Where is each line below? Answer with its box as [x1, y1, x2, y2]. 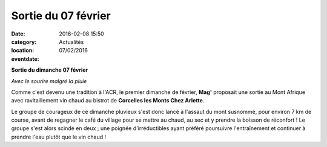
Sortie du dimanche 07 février [11, 66, 88, 73]
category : [11, 38, 37, 45]
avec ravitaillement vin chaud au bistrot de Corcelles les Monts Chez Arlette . [11, 97, 205, 104]
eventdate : [11, 55, 39, 63]
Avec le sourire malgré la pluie [11, 77, 87, 84]
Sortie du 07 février [11, 9, 111, 22]
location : [11, 47, 35, 54]
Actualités [59, 38, 84, 45]
